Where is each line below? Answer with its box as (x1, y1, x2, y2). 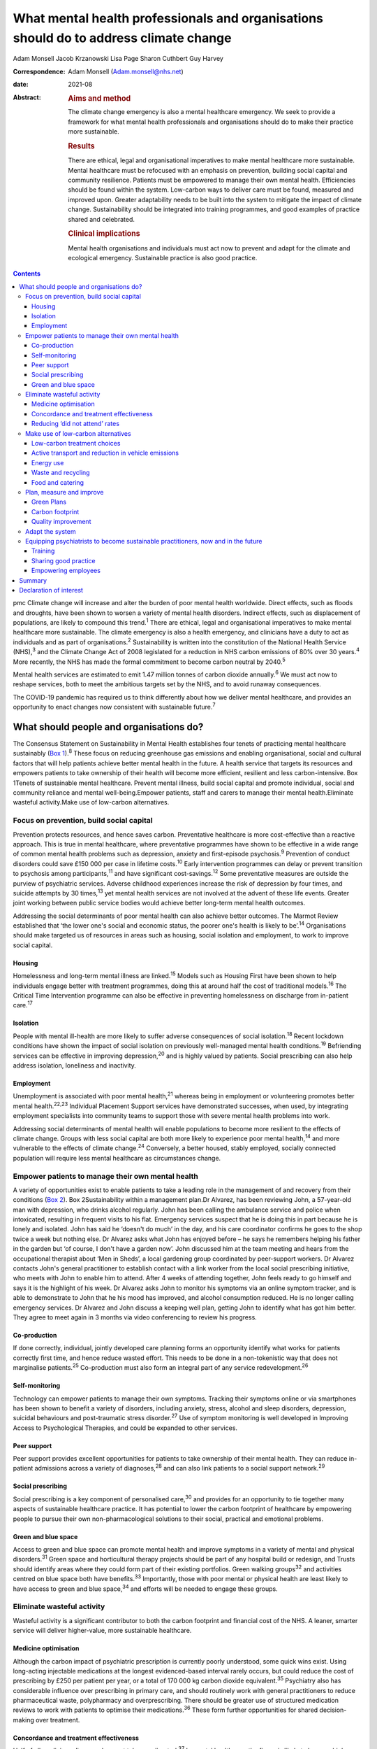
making (13, 1715, 35, 1724)
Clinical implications (68, 229, 140, 239)
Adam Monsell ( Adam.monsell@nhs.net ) (68, 67, 184, 76)
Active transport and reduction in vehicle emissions (31, 448, 179, 458)
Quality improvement (31, 518, 91, 526)
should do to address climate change (13, 30, 232, 45)
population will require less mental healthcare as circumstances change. (13, 1154, 221, 1162)
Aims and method (68, 93, 131, 103)
